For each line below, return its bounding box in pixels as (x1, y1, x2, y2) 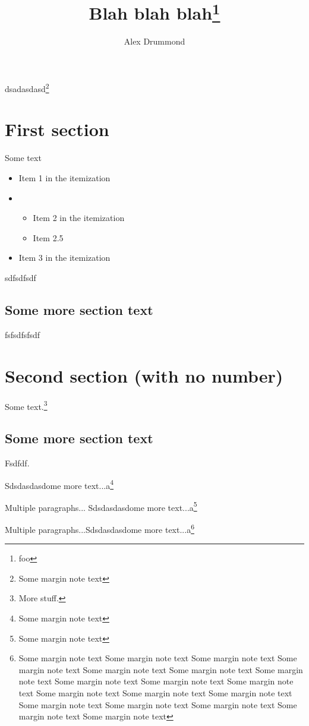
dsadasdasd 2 (5, 81, 49, 94)
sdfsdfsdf (5, 271, 36, 283)
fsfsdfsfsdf (5, 328, 40, 340)
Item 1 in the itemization (18, 172, 111, 184)
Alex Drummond (124, 35, 185, 48)
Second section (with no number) (5, 363, 283, 387)
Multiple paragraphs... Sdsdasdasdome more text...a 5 (5, 499, 197, 513)
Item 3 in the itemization (18, 251, 111, 264)
